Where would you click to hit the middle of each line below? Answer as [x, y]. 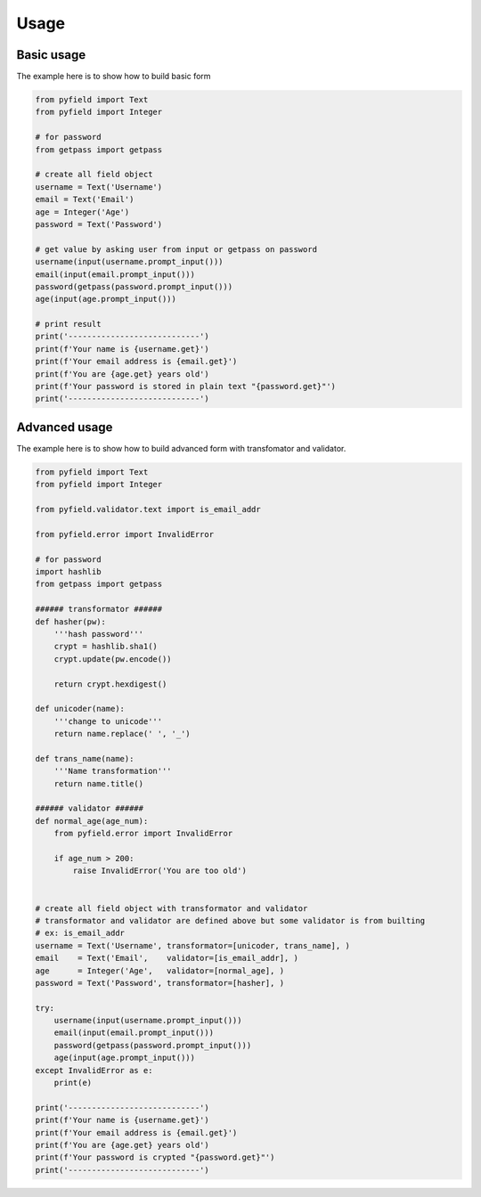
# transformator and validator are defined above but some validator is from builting [230, 920]
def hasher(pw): [71, 622]
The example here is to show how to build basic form [114, 77]
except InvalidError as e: [94, 1070]
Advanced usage [65, 427]
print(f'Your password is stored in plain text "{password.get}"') [186, 387]
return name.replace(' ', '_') [122, 734]
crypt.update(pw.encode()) [113, 659]
